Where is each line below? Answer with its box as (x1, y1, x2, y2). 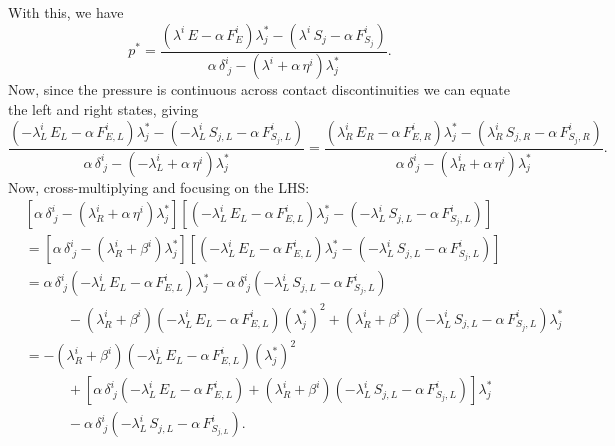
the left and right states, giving (8, 99, 199, 120)
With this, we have (8, 2, 124, 22)
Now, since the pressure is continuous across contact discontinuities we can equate (8, 79, 511, 100)
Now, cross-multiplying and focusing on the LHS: (8, 176, 310, 197)
